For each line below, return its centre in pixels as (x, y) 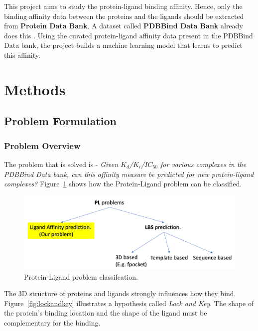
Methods (35, 89)
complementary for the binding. (52, 322)
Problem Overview (42, 145)
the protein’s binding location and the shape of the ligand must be (106, 313)
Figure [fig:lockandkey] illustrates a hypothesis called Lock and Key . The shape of (129, 303)
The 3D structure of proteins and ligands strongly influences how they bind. (120, 293)
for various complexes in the (203, 164)
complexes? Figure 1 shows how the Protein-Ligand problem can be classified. (123, 184)
